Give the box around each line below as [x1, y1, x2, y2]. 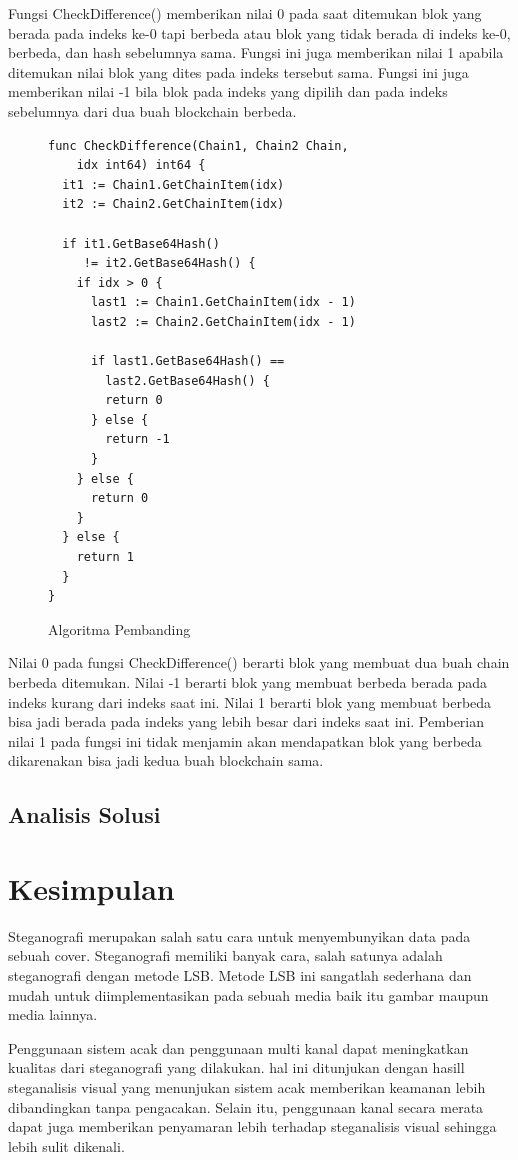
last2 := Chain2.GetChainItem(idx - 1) [90, 314, 356, 329]
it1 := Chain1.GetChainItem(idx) [62, 177, 285, 192]
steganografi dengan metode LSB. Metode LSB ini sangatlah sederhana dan [8, 965, 472, 986]
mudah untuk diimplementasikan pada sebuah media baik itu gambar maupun [8, 984, 489, 1005]
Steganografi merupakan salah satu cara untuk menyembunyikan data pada [8, 925, 471, 946]
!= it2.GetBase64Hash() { [83, 256, 256, 271]
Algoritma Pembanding [48, 618, 191, 639]
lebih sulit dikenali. [8, 1135, 125, 1156]
